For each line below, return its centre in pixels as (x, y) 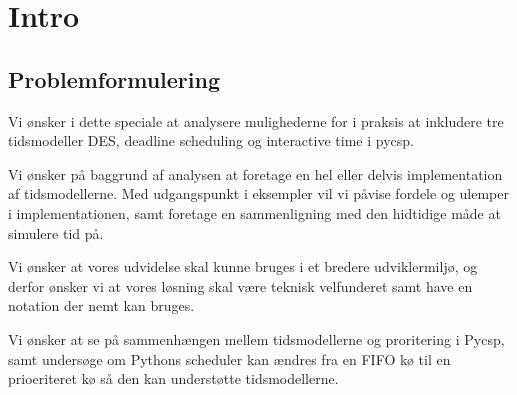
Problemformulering (114, 78)
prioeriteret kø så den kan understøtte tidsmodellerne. (173, 378)
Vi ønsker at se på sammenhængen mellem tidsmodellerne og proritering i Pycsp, (256, 338)
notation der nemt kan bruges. (101, 305)
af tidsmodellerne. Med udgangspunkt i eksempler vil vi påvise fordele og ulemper (258, 193)
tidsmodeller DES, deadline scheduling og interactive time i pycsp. (211, 140)
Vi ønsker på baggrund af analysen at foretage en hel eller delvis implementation (255, 173)
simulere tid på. (56, 232)
